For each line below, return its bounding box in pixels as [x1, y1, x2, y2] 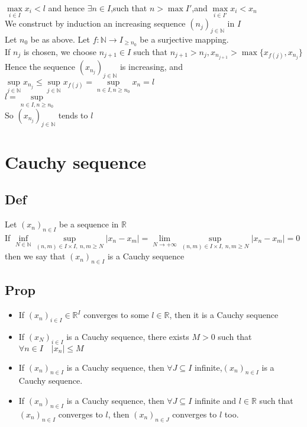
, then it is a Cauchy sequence [169, 309, 279, 321]
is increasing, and [119, 60, 183, 73]
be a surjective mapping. [140, 33, 229, 46]
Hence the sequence [5, 60, 76, 73]
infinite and [194, 394, 236, 407]
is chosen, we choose [23, 45, 96, 57]
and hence [48, 2, 85, 14]
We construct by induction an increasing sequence [5, 17, 186, 30]
